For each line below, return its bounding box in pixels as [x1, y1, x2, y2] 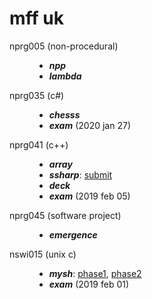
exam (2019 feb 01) [48, 278, 130, 290]
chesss [48, 108, 81, 121]
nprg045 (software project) [9, 209, 122, 221]
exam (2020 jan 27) [48, 119, 131, 131]
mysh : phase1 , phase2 [48, 267, 142, 279]
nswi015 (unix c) [9, 248, 77, 260]
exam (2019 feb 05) [48, 190, 131, 202]
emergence [48, 228, 98, 241]
